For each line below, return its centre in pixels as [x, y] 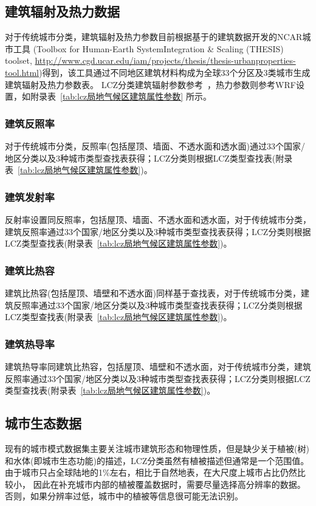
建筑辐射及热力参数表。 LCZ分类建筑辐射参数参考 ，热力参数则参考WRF [150, 84]
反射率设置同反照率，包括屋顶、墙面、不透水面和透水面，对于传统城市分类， [158, 219]
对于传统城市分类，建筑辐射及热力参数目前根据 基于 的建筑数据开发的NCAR [154, 37]
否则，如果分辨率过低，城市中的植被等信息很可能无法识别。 [124, 496]
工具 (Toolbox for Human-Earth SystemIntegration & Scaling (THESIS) [148, 48]
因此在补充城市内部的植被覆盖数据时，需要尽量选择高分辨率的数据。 [169, 484]
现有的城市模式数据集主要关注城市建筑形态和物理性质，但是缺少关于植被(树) [157, 448]
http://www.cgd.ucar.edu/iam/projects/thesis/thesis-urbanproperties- [165, 60]
